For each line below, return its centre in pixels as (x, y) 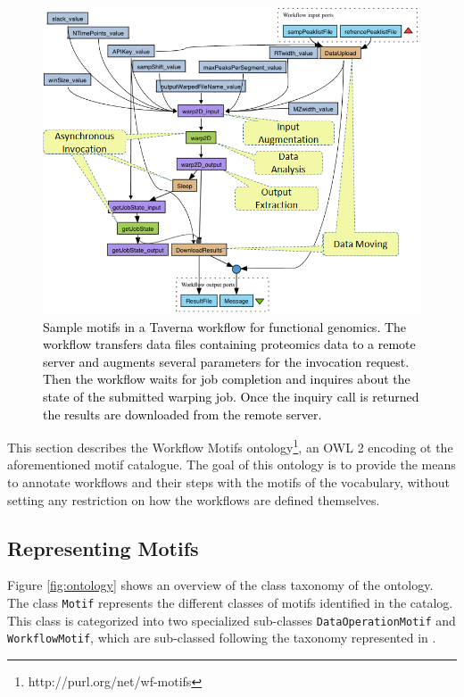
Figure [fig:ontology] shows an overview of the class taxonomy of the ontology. (220, 585)
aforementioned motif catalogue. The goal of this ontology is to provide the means (232, 465)
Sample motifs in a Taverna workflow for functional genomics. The (225, 326)
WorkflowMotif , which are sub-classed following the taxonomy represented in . (222, 638)
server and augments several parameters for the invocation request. (226, 361)
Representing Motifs (103, 548)
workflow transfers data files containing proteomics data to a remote (229, 344)
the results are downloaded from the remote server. (182, 414)
